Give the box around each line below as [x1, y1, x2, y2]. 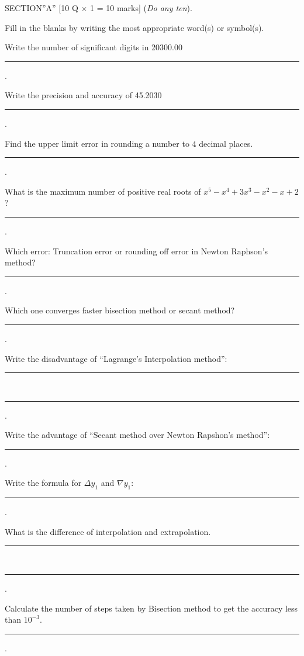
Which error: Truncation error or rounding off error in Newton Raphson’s [5, 244, 268, 257]
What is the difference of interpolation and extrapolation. [5, 525, 211, 537]
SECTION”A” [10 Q [5, 2, 78, 13]
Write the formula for [5, 477, 82, 489]
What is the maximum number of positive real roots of [5, 185, 201, 197]
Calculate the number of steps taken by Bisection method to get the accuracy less [5, 602, 298, 614]
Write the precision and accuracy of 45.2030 [5, 89, 162, 101]
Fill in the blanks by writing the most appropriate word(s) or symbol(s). [5, 21, 264, 33]
